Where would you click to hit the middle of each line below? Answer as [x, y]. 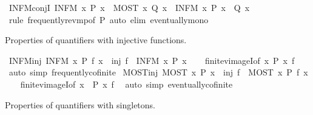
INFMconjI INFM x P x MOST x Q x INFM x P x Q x [129, 7]
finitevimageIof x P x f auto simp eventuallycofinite [126, 84]
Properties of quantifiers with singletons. [80, 104]
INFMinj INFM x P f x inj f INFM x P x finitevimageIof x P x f [152, 60]
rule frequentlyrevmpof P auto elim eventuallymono [109, 19]
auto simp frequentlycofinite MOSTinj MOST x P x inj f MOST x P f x [158, 72]
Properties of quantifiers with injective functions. [96, 40]
